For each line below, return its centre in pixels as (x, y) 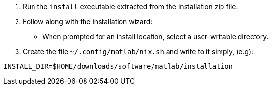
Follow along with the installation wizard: (88, 22)
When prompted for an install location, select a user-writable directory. (155, 37)
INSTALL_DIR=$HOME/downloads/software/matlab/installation (118, 66)
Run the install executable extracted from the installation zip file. (130, 7)
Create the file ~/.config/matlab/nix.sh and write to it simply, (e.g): (138, 52)
